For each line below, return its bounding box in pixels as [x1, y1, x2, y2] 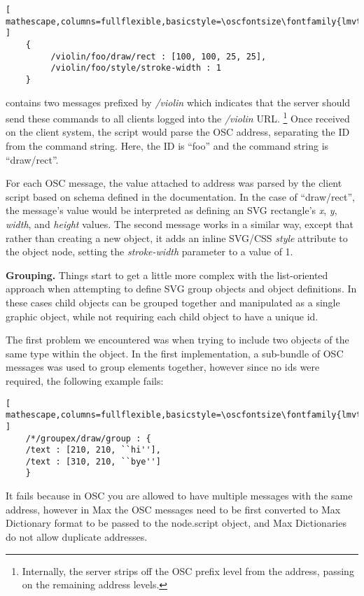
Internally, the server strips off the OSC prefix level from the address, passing [22, 563, 354, 578]
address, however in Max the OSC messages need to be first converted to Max [6, 502, 341, 516]
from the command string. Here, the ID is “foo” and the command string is [6, 139, 329, 153]
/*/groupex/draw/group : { [25, 433, 151, 444]
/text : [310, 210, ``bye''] [25, 456, 161, 467]
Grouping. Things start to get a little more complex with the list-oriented [6, 267, 328, 282]
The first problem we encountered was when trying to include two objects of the [6, 332, 349, 347]
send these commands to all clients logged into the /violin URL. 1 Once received [6, 109, 350, 125]
